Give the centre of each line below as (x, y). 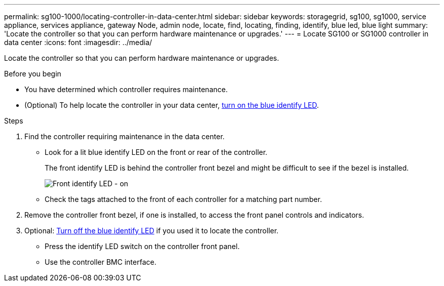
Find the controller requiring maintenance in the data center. (125, 136)
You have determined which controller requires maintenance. (126, 89)
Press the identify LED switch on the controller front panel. (142, 246)
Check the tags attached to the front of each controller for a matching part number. (183, 199)
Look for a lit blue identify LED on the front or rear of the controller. (156, 152)
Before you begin (33, 74)
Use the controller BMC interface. (101, 262)
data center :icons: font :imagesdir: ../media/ (78, 42)
